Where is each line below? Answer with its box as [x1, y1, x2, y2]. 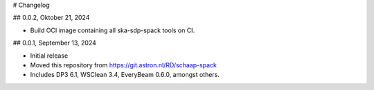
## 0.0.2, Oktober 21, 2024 [12, 14, 90, 22]
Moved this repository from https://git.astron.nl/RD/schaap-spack [30, 60, 217, 69]
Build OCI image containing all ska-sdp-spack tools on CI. [30, 26, 195, 34]
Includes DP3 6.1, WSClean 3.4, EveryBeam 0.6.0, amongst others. [30, 71, 220, 79]
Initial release [30, 52, 69, 60]
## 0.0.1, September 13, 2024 [12, 38, 97, 47]
